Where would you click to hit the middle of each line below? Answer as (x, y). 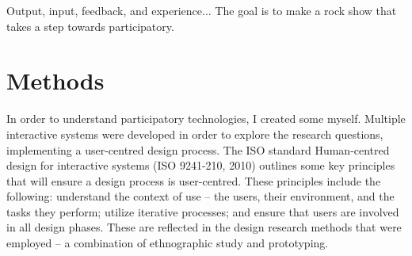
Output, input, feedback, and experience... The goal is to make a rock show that (202, 10)
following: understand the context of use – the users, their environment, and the (200, 196)
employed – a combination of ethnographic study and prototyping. (168, 243)
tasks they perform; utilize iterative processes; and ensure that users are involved (203, 211)
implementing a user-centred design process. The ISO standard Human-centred (198, 149)
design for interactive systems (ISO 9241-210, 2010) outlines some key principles (201, 165)
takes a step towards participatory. (90, 26)
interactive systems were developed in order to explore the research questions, (195, 134)
